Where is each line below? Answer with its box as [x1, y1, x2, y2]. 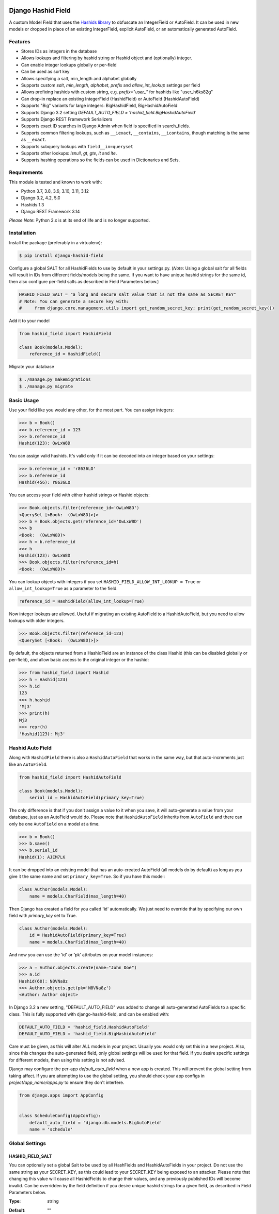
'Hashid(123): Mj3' [19, 731, 65, 737]
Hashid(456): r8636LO [19, 480, 71, 485]
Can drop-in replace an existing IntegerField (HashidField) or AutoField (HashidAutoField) [21, 96, 200, 101]
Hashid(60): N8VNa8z [19, 978, 68, 984]
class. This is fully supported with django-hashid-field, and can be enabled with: [9, 1011, 170, 1017]
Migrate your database [9, 364, 54, 370]
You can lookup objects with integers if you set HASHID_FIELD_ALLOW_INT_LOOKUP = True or [9, 578, 201, 585]
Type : [9, 1198, 21, 1204]
